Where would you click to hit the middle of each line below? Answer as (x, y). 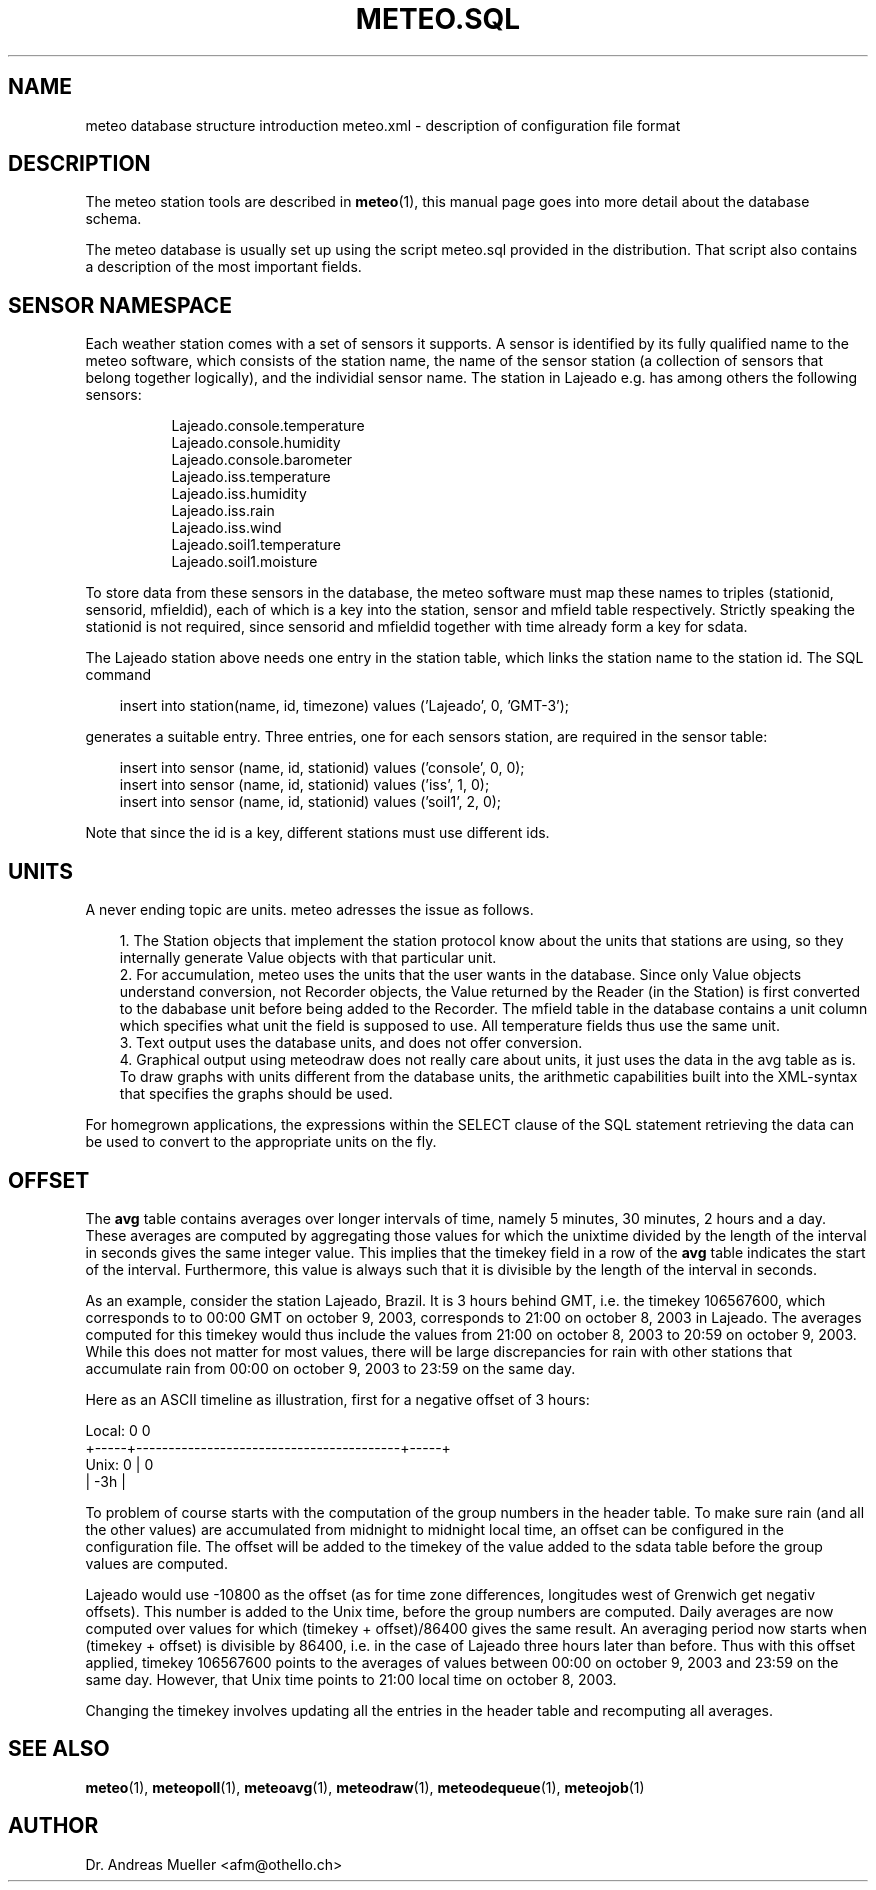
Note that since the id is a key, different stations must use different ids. (317, 833)
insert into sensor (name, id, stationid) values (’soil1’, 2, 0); (310, 802)
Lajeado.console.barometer (262, 460)
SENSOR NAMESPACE (120, 305)
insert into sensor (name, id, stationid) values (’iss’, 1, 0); (304, 785)
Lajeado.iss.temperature (251, 477)
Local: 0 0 (118, 1430)
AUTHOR (53, 1826)
